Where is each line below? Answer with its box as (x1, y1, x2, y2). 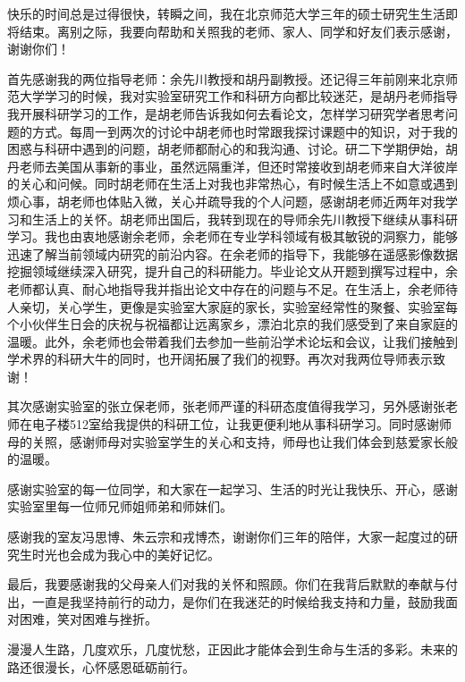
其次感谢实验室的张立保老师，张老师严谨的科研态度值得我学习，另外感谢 (7, 397, 433, 416)
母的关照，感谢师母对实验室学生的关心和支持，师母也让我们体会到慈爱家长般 (7, 432, 458, 450)
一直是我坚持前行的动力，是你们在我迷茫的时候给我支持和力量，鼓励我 (31, 592, 445, 610)
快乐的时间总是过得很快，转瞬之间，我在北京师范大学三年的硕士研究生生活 (7, 4, 445, 22)
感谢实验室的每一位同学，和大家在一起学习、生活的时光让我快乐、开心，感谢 (7, 479, 458, 498)
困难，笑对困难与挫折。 (19, 610, 157, 628)
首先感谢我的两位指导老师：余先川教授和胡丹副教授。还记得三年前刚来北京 (7, 69, 445, 88)
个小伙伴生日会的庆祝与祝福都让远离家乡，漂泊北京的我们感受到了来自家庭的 (7, 315, 458, 333)
